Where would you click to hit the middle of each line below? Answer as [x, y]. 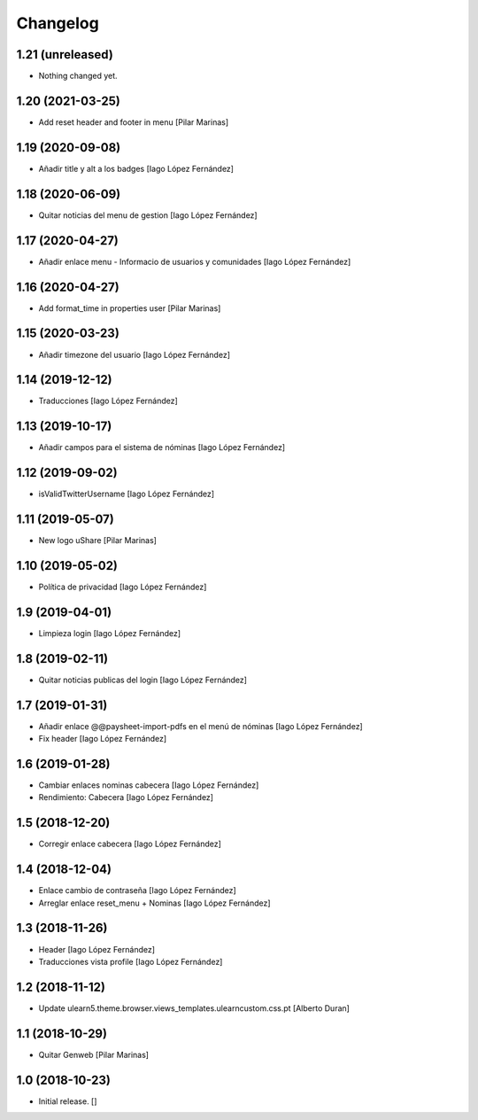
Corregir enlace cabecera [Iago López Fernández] [130, 844]
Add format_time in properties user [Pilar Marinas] [130, 308]
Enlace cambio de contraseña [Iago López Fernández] [137, 891]
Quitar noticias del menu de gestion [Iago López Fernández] [148, 215]
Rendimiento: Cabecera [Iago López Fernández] [126, 797]
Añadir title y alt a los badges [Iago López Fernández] [136, 168]
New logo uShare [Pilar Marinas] [97, 541]
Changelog [58, 23]
